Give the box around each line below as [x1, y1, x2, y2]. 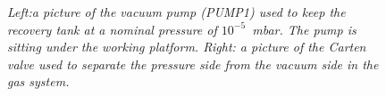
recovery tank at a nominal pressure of [7, 20, 217, 38]
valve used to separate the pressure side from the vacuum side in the [7, 54, 379, 73]
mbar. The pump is [252, 20, 357, 38]
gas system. [7, 72, 70, 91]
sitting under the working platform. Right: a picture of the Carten [7, 37, 366, 56]
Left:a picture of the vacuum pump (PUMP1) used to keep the [7, 3, 346, 20]
